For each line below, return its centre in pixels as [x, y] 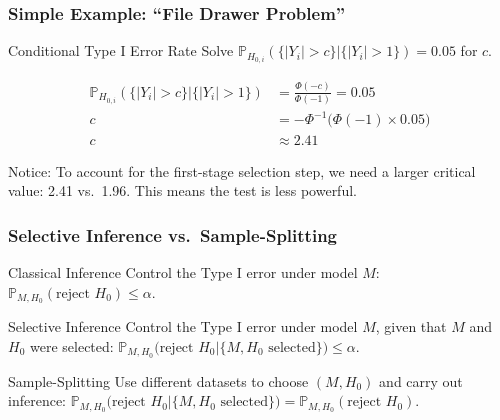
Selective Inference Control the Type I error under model [183, 326]
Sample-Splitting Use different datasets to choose [158, 380]
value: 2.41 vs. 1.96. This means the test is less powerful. [182, 190]
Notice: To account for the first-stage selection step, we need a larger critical [242, 170]
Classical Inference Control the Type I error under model [183, 271]
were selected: [71, 345]
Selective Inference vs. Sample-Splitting [172, 234]
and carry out [421, 380]
